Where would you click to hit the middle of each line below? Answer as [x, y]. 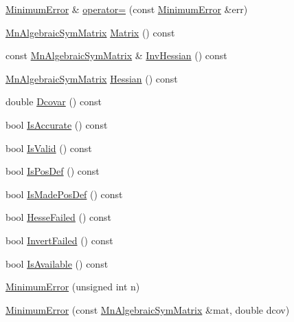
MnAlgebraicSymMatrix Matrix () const [90, 32]
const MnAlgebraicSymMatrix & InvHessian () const [116, 55]
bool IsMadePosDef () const [64, 194]
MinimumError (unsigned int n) [73, 287]
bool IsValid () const [49, 148]
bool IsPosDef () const [53, 171]
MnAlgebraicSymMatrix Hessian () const [92, 78]
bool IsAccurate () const [57, 124]
